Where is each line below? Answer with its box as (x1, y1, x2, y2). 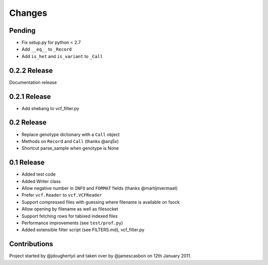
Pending (9, 26, 36, 35)
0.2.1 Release (9, 92, 51, 101)
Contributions (9, 240, 53, 248)
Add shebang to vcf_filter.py (21, 105, 79, 111)
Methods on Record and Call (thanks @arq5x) (21, 138, 119, 144)
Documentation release (9, 79, 57, 85)
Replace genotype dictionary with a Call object (21, 132, 120, 137)
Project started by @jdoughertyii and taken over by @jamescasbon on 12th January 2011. (9, 253, 192, 259)
